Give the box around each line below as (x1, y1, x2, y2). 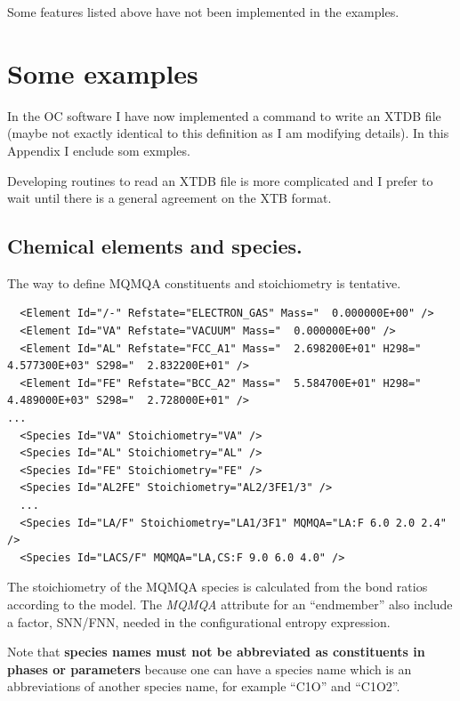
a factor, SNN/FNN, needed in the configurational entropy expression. (7, 612, 391, 631)
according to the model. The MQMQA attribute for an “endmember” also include (7, 594, 453, 613)
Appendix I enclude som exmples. (7, 141, 190, 159)
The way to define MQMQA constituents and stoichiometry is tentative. (7, 273, 401, 292)
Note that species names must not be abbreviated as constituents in (7, 642, 425, 661)
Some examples (7, 54, 198, 91)
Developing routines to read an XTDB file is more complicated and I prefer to (7, 171, 433, 189)
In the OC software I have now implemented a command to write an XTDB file (7, 106, 441, 125)
